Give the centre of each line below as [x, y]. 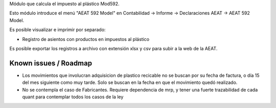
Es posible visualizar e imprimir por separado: [57, 30]
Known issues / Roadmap [51, 63]
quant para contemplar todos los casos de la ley [73, 97]
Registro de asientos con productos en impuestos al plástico [86, 39]
